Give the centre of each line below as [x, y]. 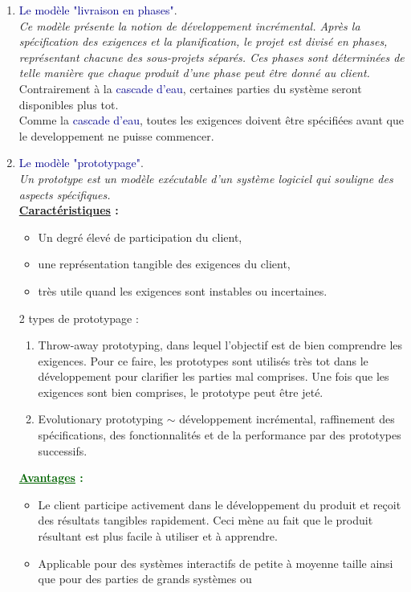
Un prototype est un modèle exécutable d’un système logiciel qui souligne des [206, 178]
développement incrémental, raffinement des [287, 419]
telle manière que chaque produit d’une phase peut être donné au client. [194, 73]
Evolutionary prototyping [101, 419]
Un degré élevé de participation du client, [140, 237]
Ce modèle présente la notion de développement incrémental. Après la [189, 25]
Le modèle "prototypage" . [81, 163]
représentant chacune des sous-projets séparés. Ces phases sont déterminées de [212, 57]
